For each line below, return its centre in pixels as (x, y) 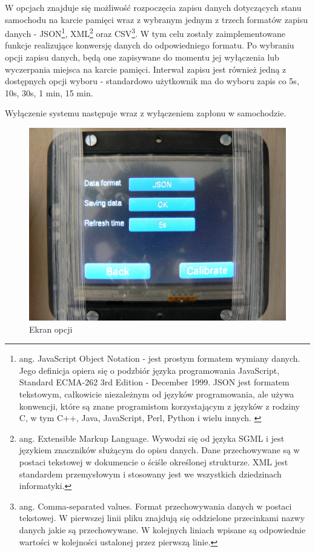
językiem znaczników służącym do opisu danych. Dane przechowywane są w (159, 450)
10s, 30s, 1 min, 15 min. (49, 92)
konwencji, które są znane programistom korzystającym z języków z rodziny (159, 406)
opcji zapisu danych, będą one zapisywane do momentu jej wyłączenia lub (142, 57)
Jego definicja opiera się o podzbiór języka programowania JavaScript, (149, 370)
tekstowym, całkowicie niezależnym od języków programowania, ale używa (157, 394)
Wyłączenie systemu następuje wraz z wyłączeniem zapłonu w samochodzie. (146, 113)
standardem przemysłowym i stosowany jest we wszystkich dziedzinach (150, 474)
